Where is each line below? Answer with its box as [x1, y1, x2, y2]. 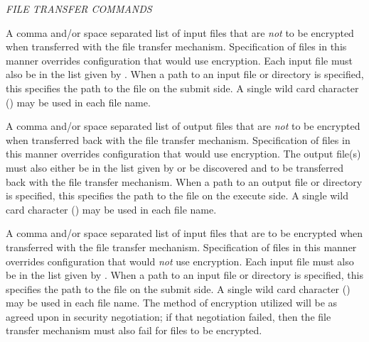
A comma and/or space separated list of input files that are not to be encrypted [6, 25, 354, 40]
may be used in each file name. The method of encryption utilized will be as [6, 295, 338, 310]
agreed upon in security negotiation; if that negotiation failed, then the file [6, 309, 331, 324]
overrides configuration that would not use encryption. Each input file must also [6, 253, 354, 268]
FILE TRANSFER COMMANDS [6, 1, 152, 16]
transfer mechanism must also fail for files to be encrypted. [6, 323, 262, 338]
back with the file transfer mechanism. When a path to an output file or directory [6, 174, 363, 189]
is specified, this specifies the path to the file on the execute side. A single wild [6, 188, 348, 203]
